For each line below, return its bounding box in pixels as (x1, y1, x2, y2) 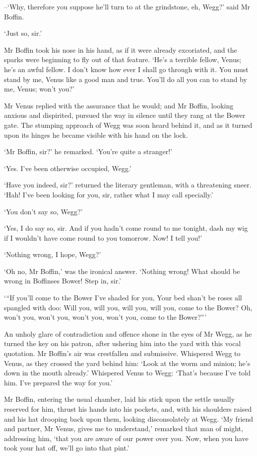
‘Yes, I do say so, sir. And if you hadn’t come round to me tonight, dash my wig (4, 223, 248, 233)
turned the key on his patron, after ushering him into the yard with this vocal (4, 338, 241, 349)
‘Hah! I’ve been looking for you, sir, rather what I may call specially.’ (4, 189, 213, 199)
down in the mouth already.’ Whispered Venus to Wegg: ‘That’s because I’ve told (4, 367, 251, 378)
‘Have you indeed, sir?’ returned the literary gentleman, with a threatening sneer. (4, 180, 252, 190)
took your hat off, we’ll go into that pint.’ (4, 443, 129, 453)
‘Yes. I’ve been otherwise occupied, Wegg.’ (4, 163, 131, 173)
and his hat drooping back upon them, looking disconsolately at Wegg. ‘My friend (4, 413, 254, 424)
